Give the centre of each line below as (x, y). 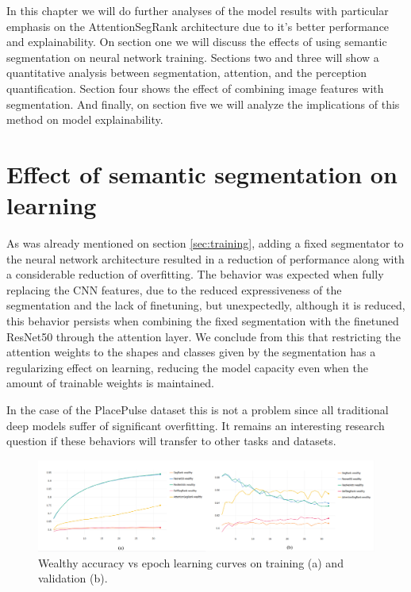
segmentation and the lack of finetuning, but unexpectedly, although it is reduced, (206, 305)
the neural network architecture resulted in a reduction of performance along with (205, 258)
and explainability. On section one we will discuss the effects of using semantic (197, 42)
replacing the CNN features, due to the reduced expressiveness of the (174, 289)
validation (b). (73, 578)
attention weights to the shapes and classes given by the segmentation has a (191, 352)
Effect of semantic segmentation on (202, 173)
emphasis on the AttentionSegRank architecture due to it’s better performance (198, 26)
